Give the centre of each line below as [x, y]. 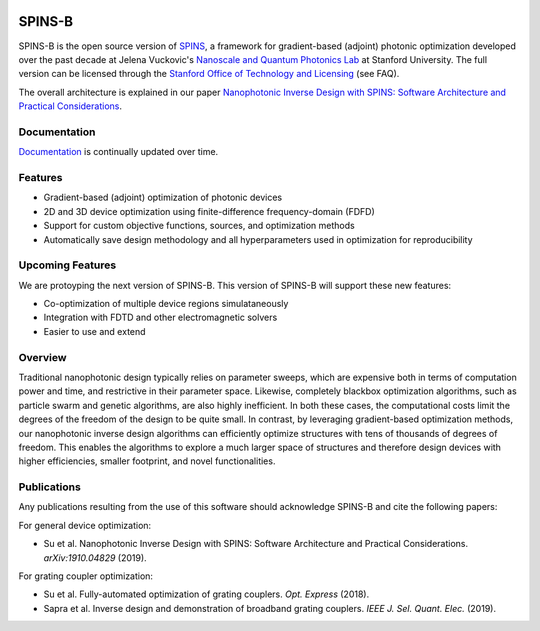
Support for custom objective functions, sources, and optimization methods [199, 226]
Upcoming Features [67, 265]
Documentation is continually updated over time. [118, 152]
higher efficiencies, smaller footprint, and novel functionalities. [147, 461]
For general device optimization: [85, 525]
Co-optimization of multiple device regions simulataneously [166, 304]
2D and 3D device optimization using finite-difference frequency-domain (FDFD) [209, 211]
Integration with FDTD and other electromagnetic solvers [160, 317]
